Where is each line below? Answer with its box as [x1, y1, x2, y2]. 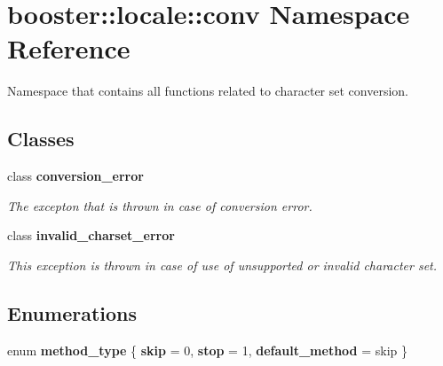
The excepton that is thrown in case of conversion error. [7, 196, 312, 214]
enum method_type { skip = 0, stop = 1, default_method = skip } [7, 340, 408, 359]
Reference [7, 30, 131, 66]
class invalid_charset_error [7, 226, 175, 245]
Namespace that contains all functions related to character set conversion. [7, 82, 409, 100]
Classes [7, 125, 75, 152]
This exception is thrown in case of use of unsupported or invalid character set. [7, 255, 438, 274]
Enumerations [7, 299, 138, 326]
